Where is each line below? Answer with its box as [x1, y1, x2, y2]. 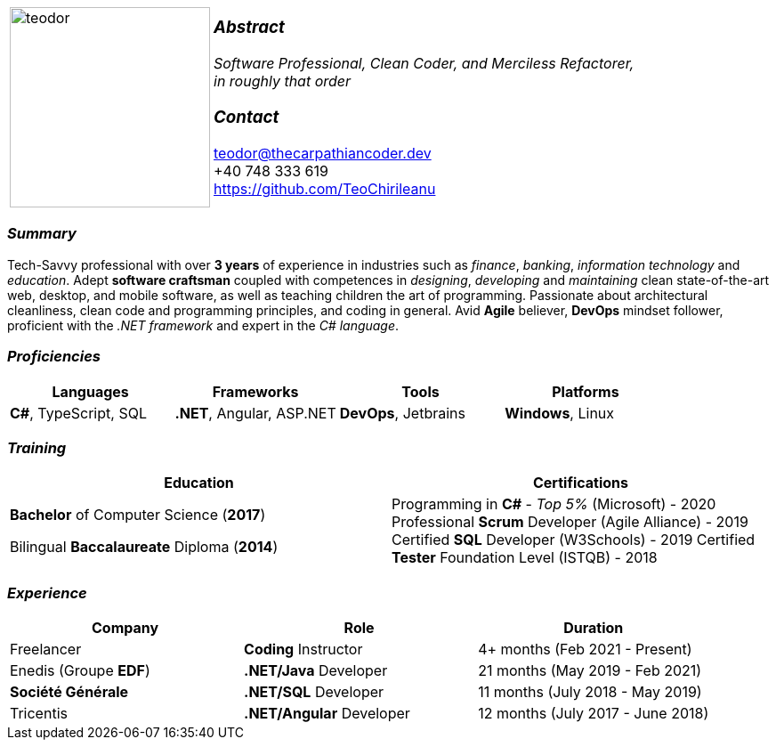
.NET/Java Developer [244, 662, 388, 679]
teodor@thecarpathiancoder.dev [214, 143, 432, 162]
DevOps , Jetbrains [339, 403, 465, 422]
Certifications [532, 474, 628, 492]
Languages [52, 382, 129, 401]
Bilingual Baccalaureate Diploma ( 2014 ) [10, 538, 279, 556]
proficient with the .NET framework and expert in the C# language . [7, 317, 400, 333]
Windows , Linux [505, 403, 615, 422]
